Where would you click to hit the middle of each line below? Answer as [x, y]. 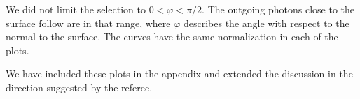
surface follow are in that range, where [88, 23]
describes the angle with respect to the [266, 23]
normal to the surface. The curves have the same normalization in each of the [172, 37]
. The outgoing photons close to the [278, 9]
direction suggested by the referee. [79, 87]
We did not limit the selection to [76, 9]
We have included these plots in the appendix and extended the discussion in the [179, 74]
